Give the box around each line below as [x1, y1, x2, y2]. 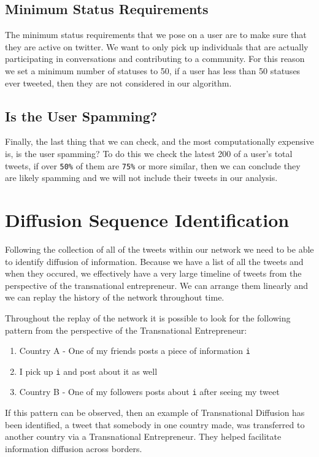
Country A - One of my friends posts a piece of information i [19, 344, 250, 357]
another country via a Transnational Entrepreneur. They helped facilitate [5, 430, 282, 443]
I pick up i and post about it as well [19, 364, 158, 377]
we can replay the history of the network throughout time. [5, 291, 225, 304]
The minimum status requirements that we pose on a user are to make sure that [5, 28, 307, 41]
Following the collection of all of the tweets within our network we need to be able [5, 242, 314, 255]
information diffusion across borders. [5, 442, 142, 455]
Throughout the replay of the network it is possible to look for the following [5, 311, 291, 324]
